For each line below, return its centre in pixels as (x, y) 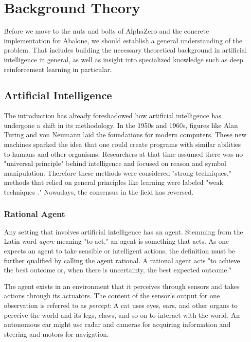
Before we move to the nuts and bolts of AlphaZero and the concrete (107, 31)
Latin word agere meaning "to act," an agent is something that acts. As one (117, 241)
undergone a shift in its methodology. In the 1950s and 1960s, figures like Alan (121, 125)
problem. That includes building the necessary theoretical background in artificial (125, 50)
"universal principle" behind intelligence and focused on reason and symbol (115, 163)
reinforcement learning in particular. (58, 69)
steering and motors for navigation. (56, 333)
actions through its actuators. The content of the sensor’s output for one (112, 296)
